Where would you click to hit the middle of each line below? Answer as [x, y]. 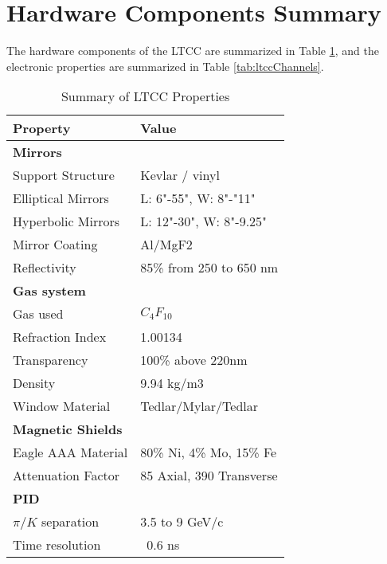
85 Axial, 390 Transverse [209, 476]
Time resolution [57, 545]
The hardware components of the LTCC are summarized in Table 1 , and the [193, 51]
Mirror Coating [55, 245]
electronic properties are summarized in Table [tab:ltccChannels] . [165, 66]
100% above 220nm [194, 360]
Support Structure [64, 175]
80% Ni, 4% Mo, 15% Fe [209, 452]
